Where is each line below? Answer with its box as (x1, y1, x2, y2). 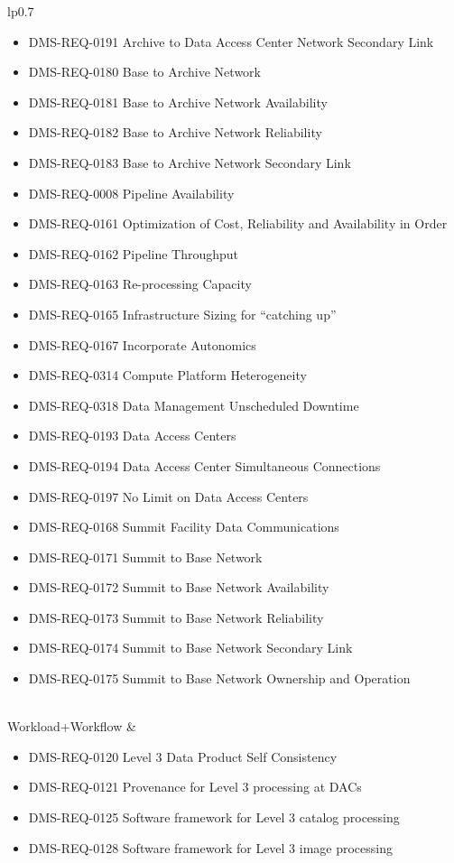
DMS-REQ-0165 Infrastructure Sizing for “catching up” (28, 304, 337, 323)
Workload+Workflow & (7, 717, 136, 736)
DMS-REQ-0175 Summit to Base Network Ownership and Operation (28, 669, 411, 688)
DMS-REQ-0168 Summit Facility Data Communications (28, 517, 339, 536)
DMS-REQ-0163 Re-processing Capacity (28, 274, 252, 293)
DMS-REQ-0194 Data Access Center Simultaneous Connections (28, 456, 381, 475)
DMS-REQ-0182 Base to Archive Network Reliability (28, 123, 322, 142)
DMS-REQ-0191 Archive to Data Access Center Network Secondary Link (28, 32, 434, 51)
